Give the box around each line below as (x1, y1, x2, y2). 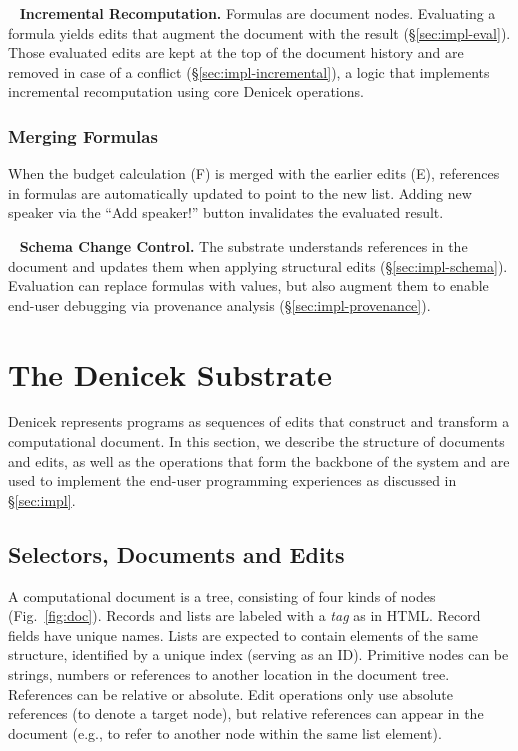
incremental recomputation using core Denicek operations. (8, 81, 364, 102)
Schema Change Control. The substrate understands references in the (19, 235, 468, 256)
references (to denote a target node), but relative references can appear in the (8, 703, 484, 724)
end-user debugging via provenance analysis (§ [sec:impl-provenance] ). (8, 294, 431, 315)
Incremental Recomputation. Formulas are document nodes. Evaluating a (19, 3, 496, 23)
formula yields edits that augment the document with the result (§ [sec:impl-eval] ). (8, 22, 511, 43)
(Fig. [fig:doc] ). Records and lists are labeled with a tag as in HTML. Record (8, 605, 481, 626)
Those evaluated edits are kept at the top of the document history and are (8, 42, 464, 63)
